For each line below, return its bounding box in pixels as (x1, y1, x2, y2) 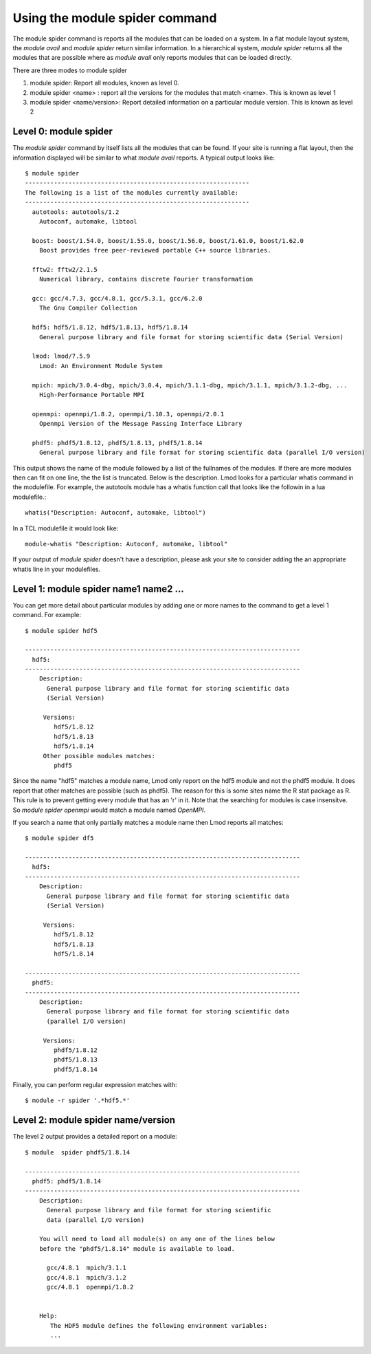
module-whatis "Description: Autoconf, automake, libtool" (25, 540, 228, 548)
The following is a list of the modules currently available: (25, 189, 239, 196)
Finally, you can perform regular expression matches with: (12, 1081, 177, 1089)
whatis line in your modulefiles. (12, 565, 101, 573)
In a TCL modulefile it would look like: (12, 524, 119, 533)
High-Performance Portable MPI (38, 391, 145, 398)
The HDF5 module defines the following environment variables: (50, 1322, 268, 1329)
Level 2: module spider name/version (12, 1115, 175, 1126)
